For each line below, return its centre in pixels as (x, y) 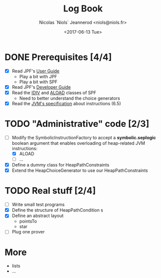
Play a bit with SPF (38, 82)
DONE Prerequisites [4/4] (58, 57)
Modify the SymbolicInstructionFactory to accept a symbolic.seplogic (84, 137)
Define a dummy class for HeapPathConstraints (61, 165)
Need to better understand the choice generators (70, 98)
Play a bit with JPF (38, 76)
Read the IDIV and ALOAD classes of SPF (54, 93)
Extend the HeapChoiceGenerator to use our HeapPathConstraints (80, 170)
